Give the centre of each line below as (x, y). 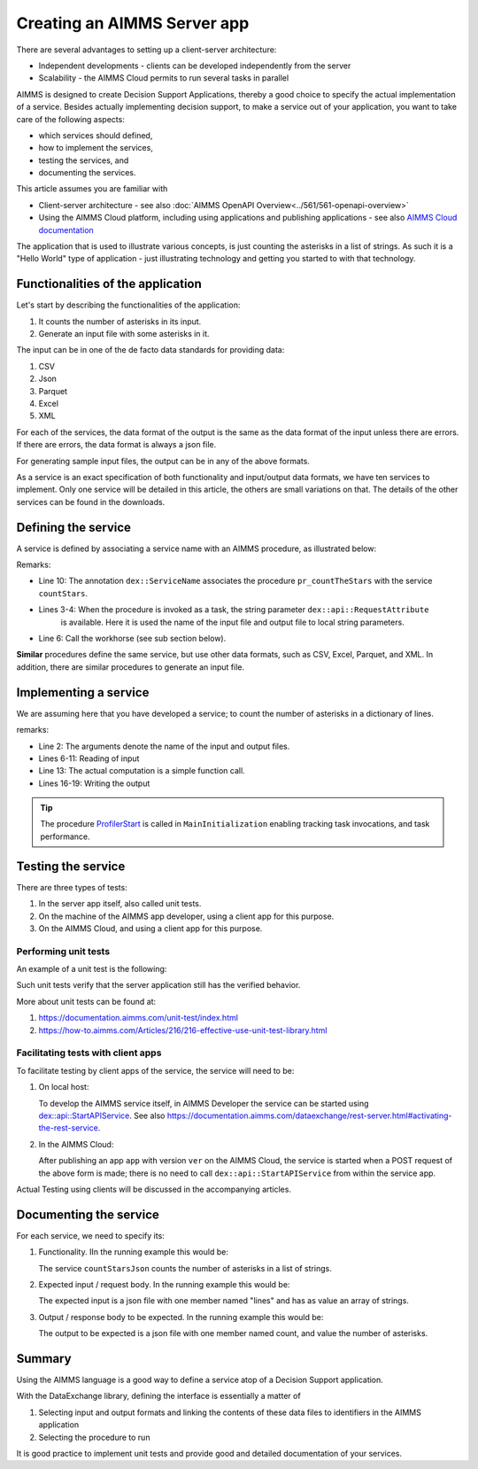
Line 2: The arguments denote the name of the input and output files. (164, 746)
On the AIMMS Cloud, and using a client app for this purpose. (150, 928)
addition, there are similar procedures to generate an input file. (131, 667)
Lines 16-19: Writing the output (94, 783)
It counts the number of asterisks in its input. (120, 321)
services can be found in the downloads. (91, 501)
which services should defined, (96, 135)
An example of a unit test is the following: (92, 969)
